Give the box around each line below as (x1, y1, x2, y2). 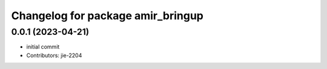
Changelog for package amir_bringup (11, 9, 204, 22)
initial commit (26, 43, 60, 50)
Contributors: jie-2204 (26, 52, 82, 59)
